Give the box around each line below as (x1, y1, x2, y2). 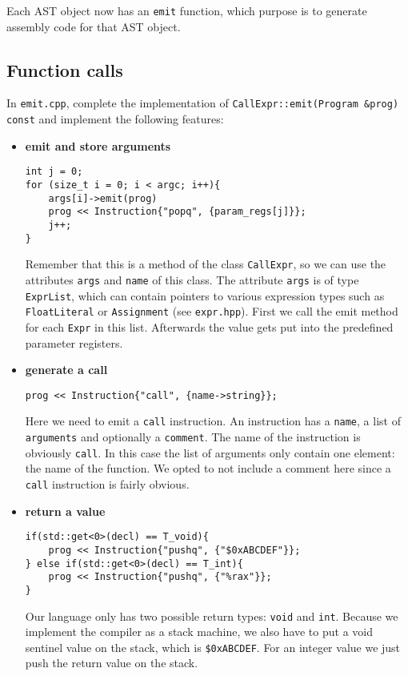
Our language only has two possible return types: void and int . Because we (25, 607, 398, 624)
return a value (25, 502, 106, 519)
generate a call (25, 361, 108, 378)
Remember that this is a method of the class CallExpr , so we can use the (25, 256, 386, 272)
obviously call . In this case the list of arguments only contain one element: (25, 444, 395, 461)
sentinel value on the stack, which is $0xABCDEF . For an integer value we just (25, 638, 401, 655)
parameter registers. (25, 334, 123, 351)
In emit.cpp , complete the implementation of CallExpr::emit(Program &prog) (6, 95, 399, 111)
